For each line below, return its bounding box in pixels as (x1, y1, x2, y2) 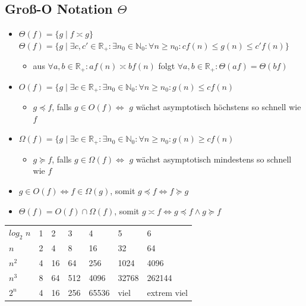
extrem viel (147, 286, 188, 298)
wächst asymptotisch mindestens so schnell (135, 152, 292, 165)
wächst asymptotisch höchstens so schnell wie (135, 101, 301, 113)
